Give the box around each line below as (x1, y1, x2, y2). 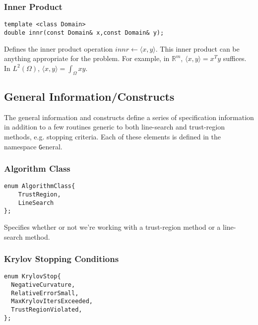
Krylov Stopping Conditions (4, 253, 119, 265)
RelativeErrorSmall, (11, 289, 79, 297)
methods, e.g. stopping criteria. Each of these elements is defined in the (4, 131, 221, 141)
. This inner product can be (155, 43, 240, 54)
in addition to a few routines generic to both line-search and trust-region (4, 122, 225, 132)
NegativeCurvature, (11, 281, 75, 289)
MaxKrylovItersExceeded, (11, 298, 93, 305)
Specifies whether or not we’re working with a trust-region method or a (4, 222, 221, 232)
